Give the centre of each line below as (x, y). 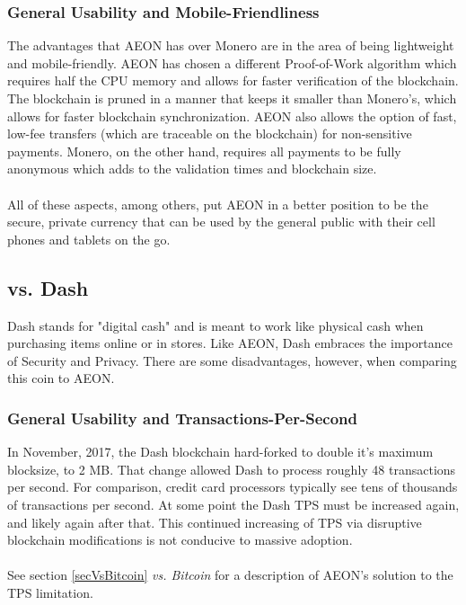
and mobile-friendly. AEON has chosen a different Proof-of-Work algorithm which (232, 62)
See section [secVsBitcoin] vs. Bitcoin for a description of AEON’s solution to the (230, 575)
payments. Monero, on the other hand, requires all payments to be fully (204, 151)
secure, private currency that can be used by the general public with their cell (221, 222)
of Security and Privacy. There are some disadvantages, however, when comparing (232, 360)
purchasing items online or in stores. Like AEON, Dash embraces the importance (230, 343)
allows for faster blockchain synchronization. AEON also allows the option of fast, (232, 116)
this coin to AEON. (61, 378)
